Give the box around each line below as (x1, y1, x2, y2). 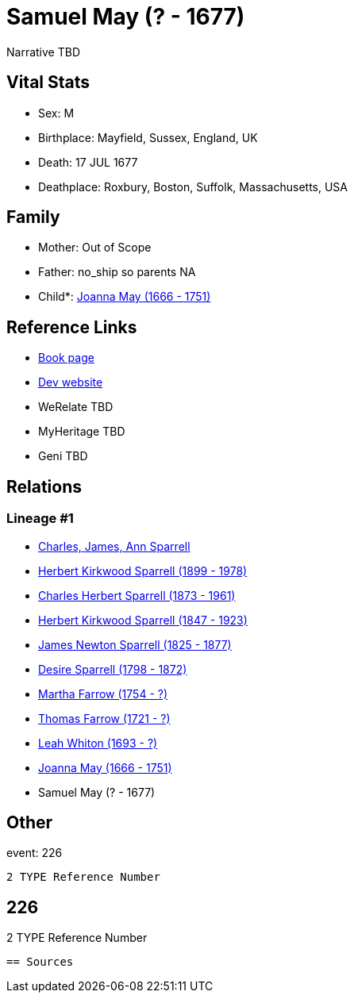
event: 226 (6, 846, 63, 860)
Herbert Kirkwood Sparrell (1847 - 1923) (38, 613, 248, 627)
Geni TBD (38, 449, 88, 463)
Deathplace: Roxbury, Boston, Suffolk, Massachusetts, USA (38, 179, 348, 194)
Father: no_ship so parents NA (38, 265, 196, 279)
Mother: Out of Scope (38, 240, 152, 255)
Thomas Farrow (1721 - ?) (38, 711, 171, 725)
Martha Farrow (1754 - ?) (38, 686, 168, 701)
